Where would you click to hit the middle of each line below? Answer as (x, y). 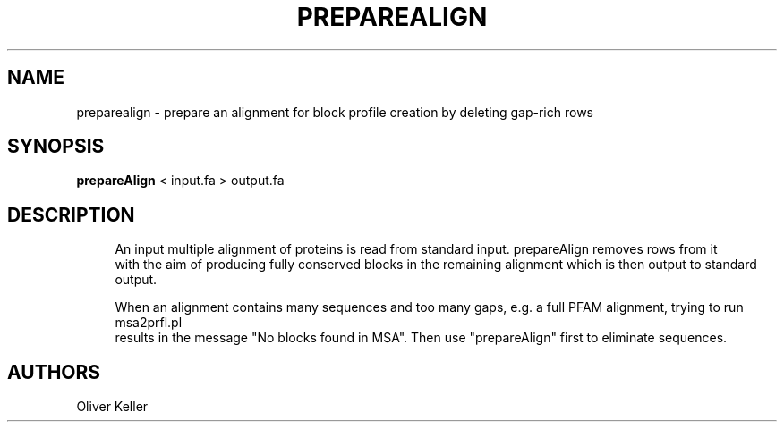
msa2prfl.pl (149, 323)
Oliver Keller (112, 407)
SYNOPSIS (56, 147)
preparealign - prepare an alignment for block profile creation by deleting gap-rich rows (335, 112)
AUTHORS (54, 372)
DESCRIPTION (71, 214)
